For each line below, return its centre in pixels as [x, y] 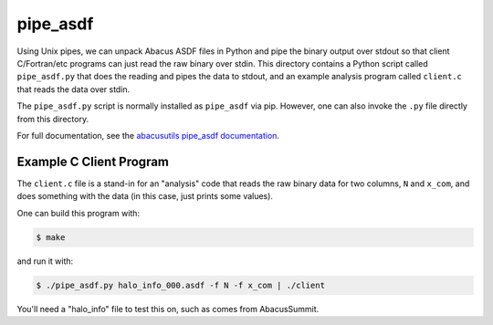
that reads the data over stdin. [73, 89]
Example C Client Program [93, 161]
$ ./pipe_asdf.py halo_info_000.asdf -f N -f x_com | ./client [181, 285]
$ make [51, 237]
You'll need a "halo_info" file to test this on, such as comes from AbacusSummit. [168, 309]
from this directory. [53, 119]
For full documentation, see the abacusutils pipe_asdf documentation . [148, 135]
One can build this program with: [79, 213]
